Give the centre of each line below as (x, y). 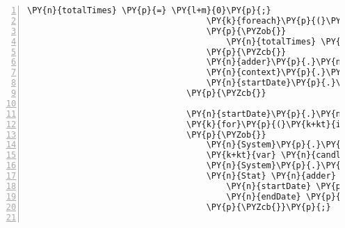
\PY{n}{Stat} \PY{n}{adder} (271, 176)
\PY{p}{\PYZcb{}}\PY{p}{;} (268, 207)
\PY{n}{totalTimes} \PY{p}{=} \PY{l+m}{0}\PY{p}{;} (149, 10)
